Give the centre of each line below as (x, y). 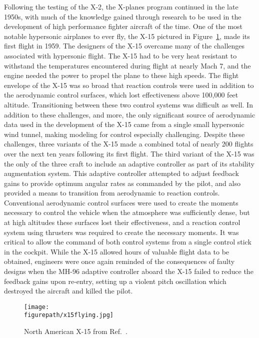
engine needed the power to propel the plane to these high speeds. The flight (121, 75)
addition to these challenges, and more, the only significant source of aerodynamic (130, 114)
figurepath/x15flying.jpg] (69, 315)
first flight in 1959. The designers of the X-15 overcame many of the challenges (124, 46)
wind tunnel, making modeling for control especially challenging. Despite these (124, 134)
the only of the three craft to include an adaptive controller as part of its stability (129, 163)
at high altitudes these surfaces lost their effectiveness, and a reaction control (122, 222)
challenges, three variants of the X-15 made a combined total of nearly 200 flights (129, 144)
